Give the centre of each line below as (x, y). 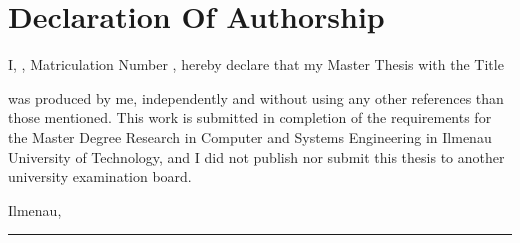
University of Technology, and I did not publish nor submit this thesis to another (256, 156)
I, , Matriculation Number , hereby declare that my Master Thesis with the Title (256, 64)
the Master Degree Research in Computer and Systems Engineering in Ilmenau (250, 136)
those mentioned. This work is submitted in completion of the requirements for (250, 117)
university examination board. (100, 176)
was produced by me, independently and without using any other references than (256, 97)
